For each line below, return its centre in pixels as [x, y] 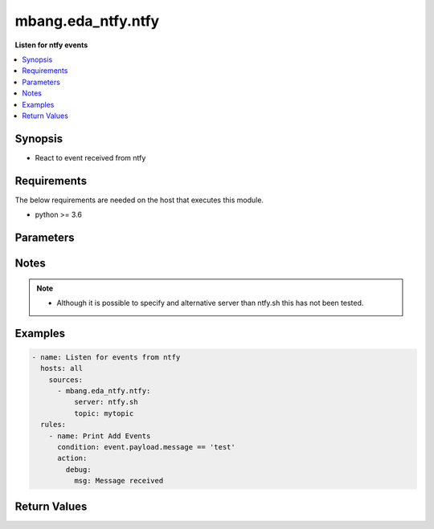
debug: [78, 469]
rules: [53, 425]
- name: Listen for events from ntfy [106, 357]
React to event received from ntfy [90, 157]
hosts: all [62, 368]
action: [72, 458]
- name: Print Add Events [100, 436]
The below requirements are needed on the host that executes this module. [139, 200]
